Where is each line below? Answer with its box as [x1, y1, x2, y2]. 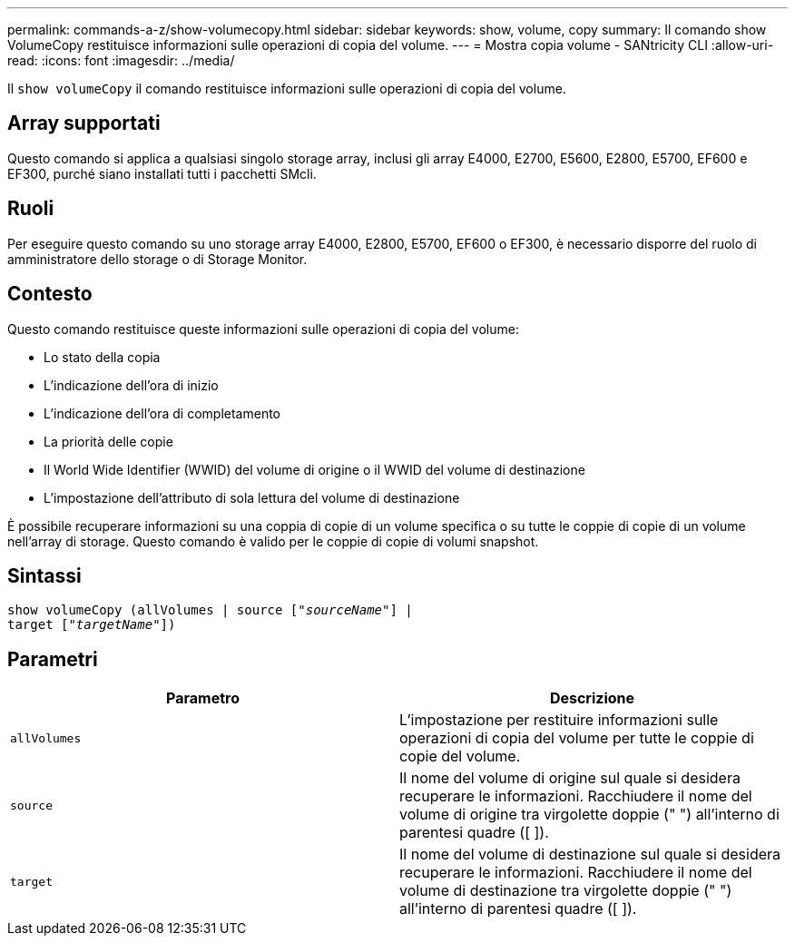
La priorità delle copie [44, 433, 173, 449]
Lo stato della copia [44, 349, 161, 365]
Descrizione [549, 689, 635, 708]
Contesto [7, 282, 93, 306]
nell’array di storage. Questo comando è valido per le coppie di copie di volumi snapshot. [7, 533, 539, 549]
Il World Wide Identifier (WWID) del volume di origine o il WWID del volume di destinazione [44, 461, 585, 477]
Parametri [7, 647, 98, 671]
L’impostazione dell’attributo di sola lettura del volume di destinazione [44, 489, 460, 506]
